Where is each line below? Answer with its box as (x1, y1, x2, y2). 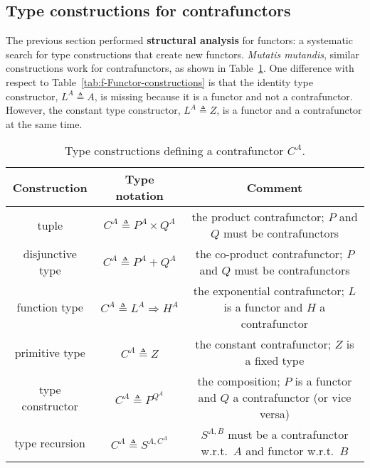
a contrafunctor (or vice (233, 389, 351, 406)
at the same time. (6, 116, 83, 131)
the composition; (197, 373, 280, 390)
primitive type (14, 344, 85, 361)
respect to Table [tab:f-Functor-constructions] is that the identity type (6, 74, 313, 89)
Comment (246, 179, 303, 196)
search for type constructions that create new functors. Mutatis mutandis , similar (6, 46, 359, 61)
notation (115, 187, 164, 204)
